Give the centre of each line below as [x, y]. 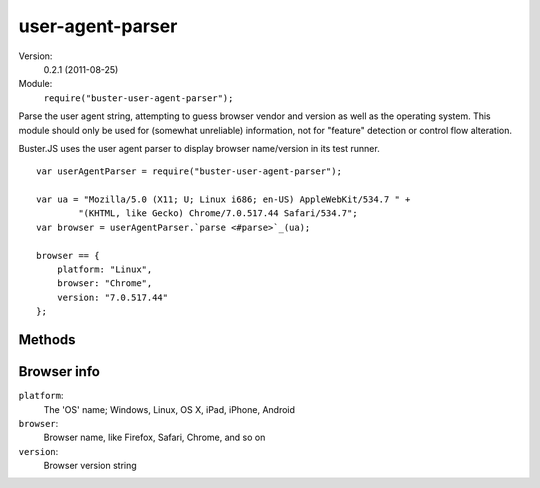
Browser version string [90, 466]
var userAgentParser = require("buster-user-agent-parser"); [189, 171]
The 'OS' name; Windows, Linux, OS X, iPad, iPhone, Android [169, 409]
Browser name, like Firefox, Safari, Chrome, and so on [154, 437]
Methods [47, 339]
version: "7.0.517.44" [112, 297]
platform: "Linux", [104, 269]
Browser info [59, 371]
